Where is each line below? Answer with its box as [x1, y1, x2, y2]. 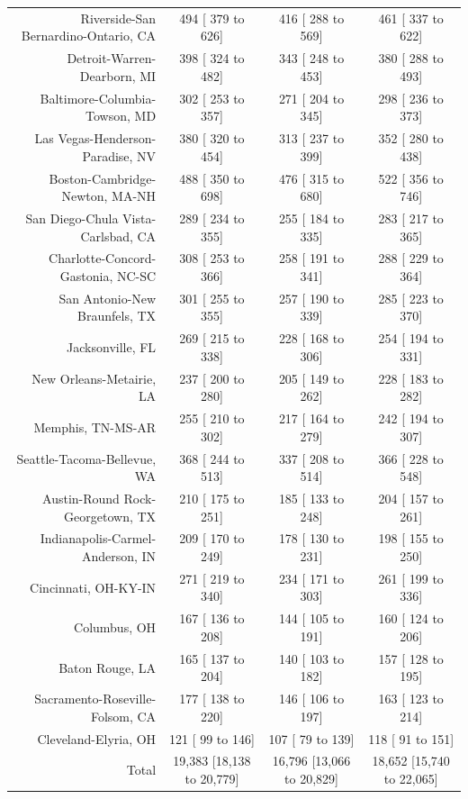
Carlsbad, [80, 226, 133, 245]
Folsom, [90, 706, 133, 725]
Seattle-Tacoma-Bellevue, [16, 449, 157, 468]
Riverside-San [80, 8, 157, 27]
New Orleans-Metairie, [31, 368, 157, 387]
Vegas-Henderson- [58, 129, 157, 148]
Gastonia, [59, 266, 113, 285]
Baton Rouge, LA [58, 658, 157, 676]
